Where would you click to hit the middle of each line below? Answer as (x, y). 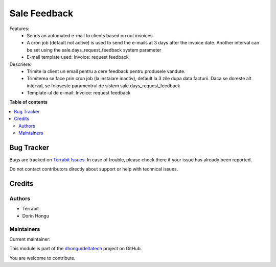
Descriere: (20, 64)
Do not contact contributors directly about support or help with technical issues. (94, 169)
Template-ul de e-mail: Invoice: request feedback (79, 93)
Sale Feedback (41, 13)
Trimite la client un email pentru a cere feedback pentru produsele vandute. (106, 71)
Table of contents (29, 102)
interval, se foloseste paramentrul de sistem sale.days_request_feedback (103, 86)
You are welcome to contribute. (42, 258)
